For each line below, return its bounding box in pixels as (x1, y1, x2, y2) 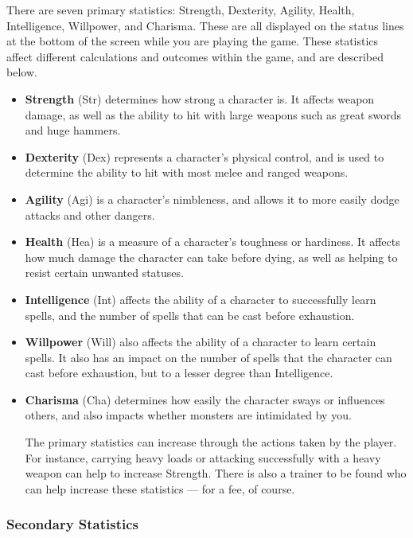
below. (6, 64, 37, 80)
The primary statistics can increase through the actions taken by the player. (25, 434, 397, 450)
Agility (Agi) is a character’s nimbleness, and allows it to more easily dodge (25, 190, 399, 207)
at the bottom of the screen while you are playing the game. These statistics (6, 33, 379, 49)
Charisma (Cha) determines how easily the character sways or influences (25, 391, 385, 407)
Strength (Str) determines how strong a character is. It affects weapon (25, 90, 375, 107)
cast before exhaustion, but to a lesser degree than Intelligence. (25, 365, 333, 381)
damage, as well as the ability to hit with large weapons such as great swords (25, 106, 402, 123)
